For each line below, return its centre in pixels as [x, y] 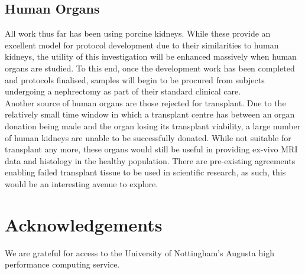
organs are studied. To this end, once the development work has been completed [150, 68]
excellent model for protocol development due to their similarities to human [142, 45]
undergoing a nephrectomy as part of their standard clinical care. [123, 91]
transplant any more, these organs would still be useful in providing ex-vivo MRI [151, 149]
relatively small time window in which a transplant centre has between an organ [150, 114]
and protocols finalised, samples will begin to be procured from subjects [135, 79]
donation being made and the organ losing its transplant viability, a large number [153, 125]
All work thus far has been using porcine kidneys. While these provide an [138, 33]
